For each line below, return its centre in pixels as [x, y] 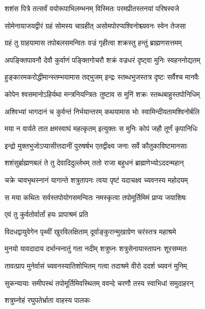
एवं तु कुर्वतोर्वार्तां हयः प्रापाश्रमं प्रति [47, 214]
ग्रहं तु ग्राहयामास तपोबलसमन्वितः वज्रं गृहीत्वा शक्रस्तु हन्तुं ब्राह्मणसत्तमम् [93, 43]
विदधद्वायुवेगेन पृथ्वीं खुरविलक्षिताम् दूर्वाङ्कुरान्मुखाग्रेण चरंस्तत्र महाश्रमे [90, 231]
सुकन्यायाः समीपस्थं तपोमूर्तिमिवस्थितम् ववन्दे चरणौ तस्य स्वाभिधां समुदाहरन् [99, 283]
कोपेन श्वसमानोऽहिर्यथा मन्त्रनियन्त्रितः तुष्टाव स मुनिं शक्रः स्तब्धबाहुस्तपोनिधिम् [102, 94]
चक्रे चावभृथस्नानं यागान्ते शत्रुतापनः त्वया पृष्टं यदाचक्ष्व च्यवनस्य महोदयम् [96, 180]
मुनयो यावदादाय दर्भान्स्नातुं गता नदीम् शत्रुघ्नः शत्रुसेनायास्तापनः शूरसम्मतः [96, 248]
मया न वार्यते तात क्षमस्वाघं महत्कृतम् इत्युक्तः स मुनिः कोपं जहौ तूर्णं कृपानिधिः [101, 128]
